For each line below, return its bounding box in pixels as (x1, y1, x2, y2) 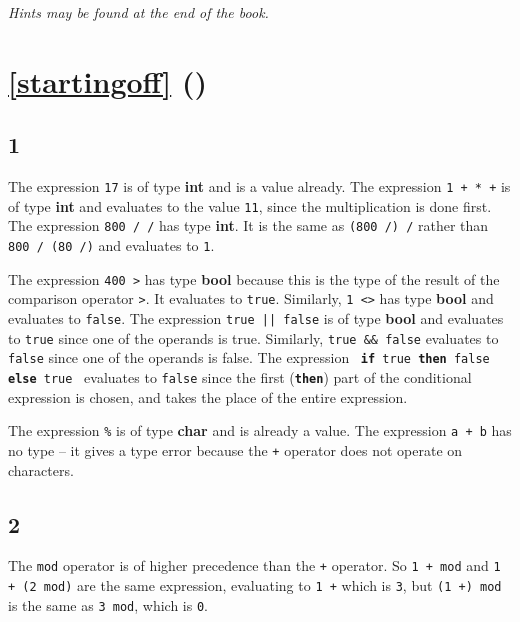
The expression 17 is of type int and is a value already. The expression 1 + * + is (8, 176, 511, 197)
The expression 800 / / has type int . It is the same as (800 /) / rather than (8, 215, 489, 236)
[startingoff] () (8, 60, 208, 101)
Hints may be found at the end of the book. (8, 2, 269, 22)
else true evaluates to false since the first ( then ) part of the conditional (8, 367, 472, 388)
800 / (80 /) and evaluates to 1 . (8, 235, 215, 256)
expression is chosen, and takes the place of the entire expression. (8, 386, 408, 407)
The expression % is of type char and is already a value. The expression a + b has (8, 420, 512, 441)
